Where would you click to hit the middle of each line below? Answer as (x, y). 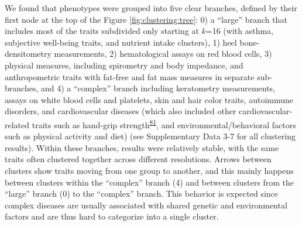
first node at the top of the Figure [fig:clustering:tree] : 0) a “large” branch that (146, 19)
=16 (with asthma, (239, 31)
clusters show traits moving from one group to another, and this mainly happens (149, 170)
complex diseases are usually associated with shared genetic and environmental (146, 205)
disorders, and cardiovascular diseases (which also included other (121, 111)
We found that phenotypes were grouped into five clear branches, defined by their (151, 8)
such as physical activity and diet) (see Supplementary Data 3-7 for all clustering (150, 136)
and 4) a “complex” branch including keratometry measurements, (158, 88)
